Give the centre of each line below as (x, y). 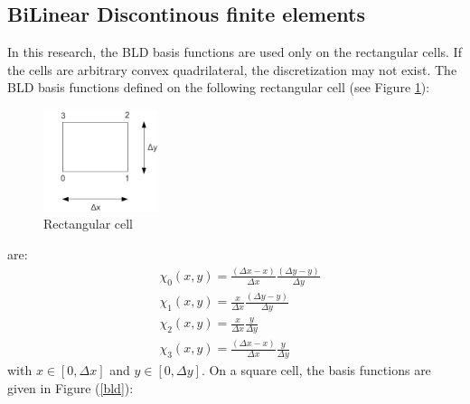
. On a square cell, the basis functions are (316, 370)
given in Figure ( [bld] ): (70, 387)
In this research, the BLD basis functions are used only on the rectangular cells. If (235, 52)
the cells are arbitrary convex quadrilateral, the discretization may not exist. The (232, 69)
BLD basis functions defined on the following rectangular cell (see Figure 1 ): (219, 87)
